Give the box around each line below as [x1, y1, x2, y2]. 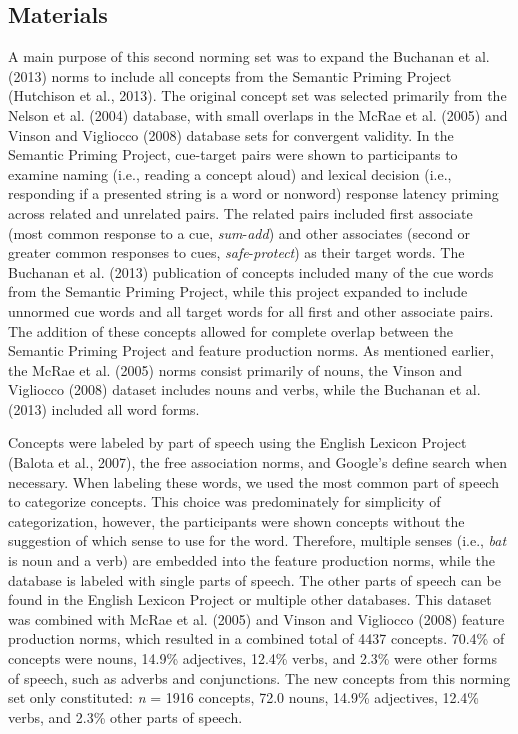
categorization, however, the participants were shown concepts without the [8, 510, 465, 531]
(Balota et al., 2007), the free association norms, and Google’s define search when [8, 452, 507, 473]
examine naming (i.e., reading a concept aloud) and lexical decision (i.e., [8, 163, 452, 184]
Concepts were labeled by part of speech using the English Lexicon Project [8, 432, 467, 453]
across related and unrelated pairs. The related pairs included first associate [8, 202, 473, 223]
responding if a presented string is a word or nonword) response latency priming [8, 183, 499, 204]
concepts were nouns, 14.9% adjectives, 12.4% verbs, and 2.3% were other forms [8, 648, 497, 669]
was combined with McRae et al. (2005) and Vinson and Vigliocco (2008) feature [8, 608, 505, 629]
